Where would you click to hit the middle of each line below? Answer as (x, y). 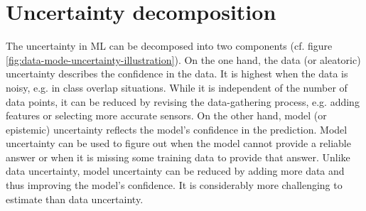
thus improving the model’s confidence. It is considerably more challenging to (174, 185)
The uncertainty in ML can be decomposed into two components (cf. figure (169, 46)
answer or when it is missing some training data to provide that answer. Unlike (178, 157)
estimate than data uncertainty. (75, 199)
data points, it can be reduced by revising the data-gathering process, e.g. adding (183, 101)
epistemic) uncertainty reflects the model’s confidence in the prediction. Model (177, 129)
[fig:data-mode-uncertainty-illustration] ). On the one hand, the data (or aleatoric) (183, 59)
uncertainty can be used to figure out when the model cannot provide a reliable (178, 143)
